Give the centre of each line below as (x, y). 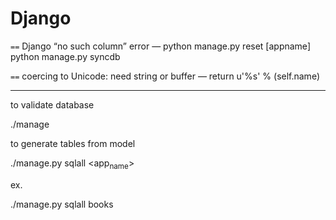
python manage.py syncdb (65, 56)
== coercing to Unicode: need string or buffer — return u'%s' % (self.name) (165, 76)
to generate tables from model (73, 143)
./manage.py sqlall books (62, 204)
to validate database (52, 104)
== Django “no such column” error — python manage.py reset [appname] (160, 46)
